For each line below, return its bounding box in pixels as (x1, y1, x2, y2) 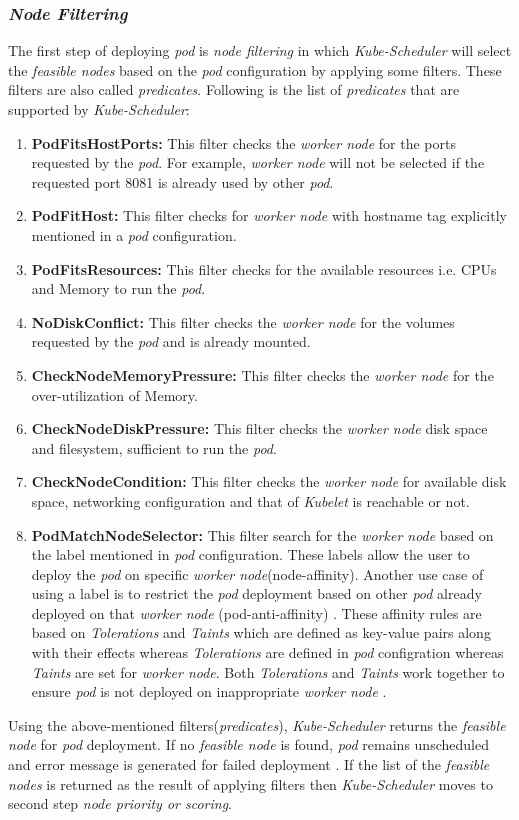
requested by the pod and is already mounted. (31, 331, 311, 352)
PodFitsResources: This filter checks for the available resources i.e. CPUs (31, 258, 497, 279)
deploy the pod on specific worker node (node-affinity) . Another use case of (31, 563, 484, 584)
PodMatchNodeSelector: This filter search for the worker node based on (31, 524, 494, 545)
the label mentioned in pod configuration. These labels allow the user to (31, 544, 470, 565)
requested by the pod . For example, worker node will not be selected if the (31, 152, 485, 173)
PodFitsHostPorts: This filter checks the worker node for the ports (31, 132, 456, 153)
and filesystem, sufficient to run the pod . (31, 437, 277, 458)
